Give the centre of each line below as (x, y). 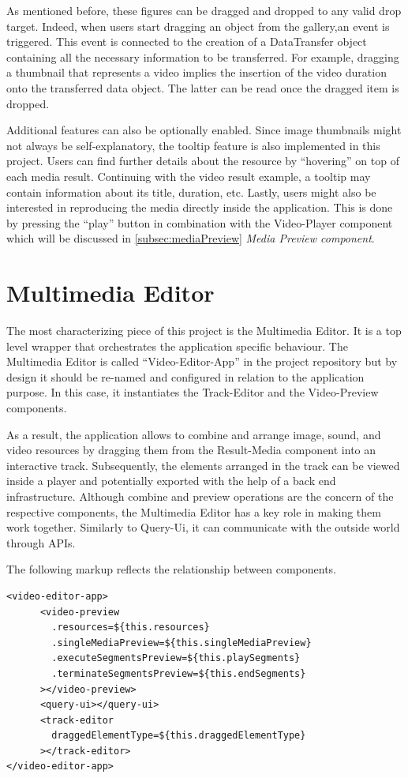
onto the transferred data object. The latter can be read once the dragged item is (203, 87)
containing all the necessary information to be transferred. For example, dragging (203, 56)
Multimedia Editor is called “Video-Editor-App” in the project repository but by (202, 361)
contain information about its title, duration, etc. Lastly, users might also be (191, 192)
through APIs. (41, 542)
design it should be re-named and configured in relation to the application (185, 376)
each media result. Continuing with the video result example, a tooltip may (189, 176)
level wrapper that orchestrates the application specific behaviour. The (177, 346)
